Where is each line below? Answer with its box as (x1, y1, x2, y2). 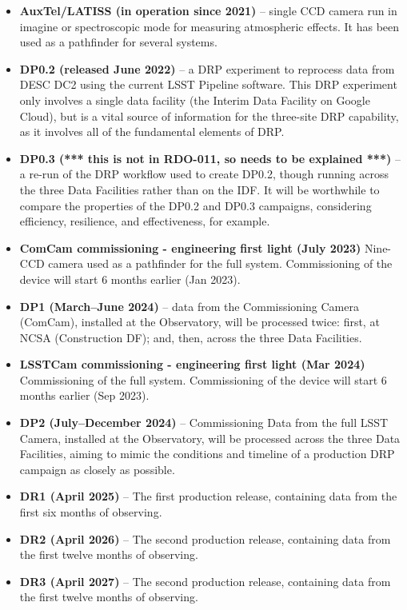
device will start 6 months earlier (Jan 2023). (19, 270, 241, 287)
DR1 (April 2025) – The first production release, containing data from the (19, 488, 397, 504)
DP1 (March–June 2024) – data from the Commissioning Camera (19, 297, 359, 314)
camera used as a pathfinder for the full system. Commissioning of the (48, 255, 393, 272)
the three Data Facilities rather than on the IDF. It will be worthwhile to (19, 181, 380, 197)
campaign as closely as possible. (19, 460, 175, 477)
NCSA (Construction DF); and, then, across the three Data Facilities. (19, 329, 362, 345)
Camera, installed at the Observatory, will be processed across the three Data (19, 429, 401, 446)
